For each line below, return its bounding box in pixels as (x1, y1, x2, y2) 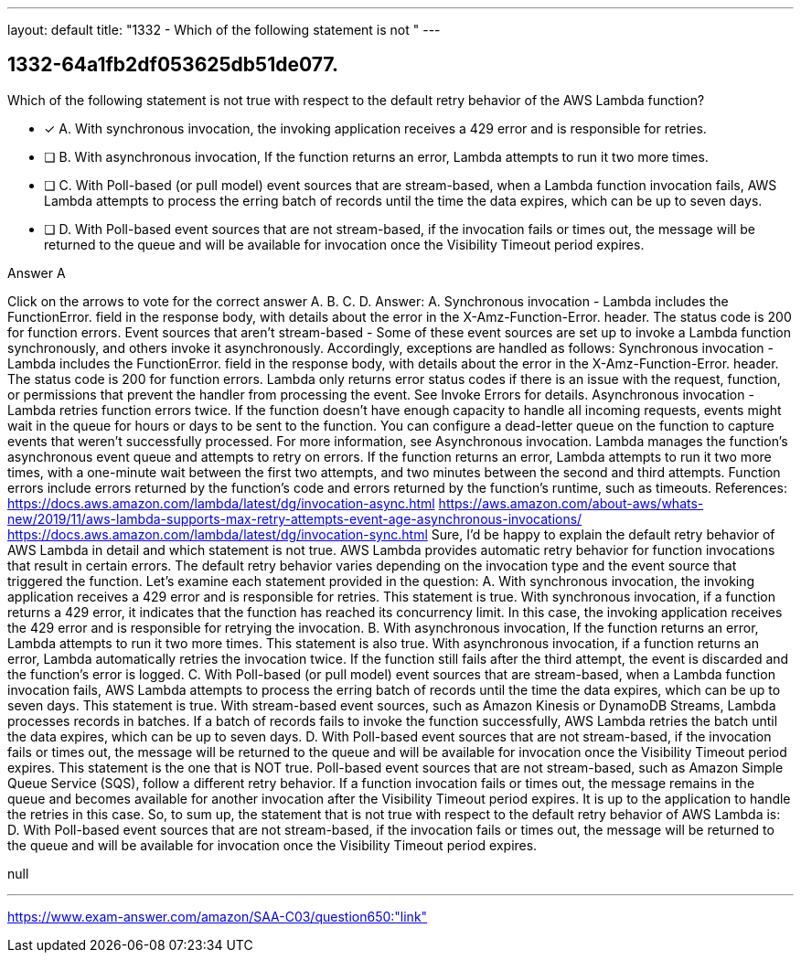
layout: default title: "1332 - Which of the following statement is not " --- (7, 22, 441, 37)
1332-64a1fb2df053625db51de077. (7, 53, 338, 77)
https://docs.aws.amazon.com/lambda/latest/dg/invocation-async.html (7, 495, 435, 511)
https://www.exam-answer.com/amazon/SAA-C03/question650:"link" (7, 908, 428, 924)
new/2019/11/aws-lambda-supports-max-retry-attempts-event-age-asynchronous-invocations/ (7, 510, 582, 527)
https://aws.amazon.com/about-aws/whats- (438, 495, 704, 511)
